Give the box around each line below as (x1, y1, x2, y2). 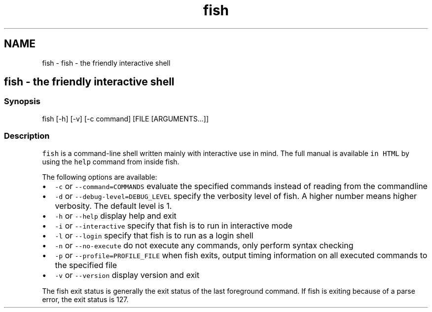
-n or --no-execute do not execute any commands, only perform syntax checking (55, 240, 354, 250)
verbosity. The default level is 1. (55, 200, 172, 211)
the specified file (55, 260, 117, 270)
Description (4, 131, 50, 141)
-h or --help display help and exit (55, 210, 177, 221)
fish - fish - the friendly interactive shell (42, 58, 171, 67)
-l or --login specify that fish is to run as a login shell (55, 230, 253, 240)
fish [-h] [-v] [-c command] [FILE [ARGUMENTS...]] (42, 114, 209, 123)
